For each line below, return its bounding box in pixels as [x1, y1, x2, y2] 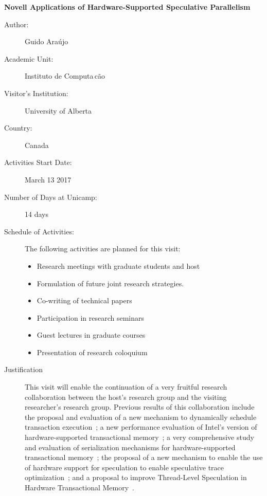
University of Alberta [25, 105, 92, 116]
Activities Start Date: [4, 157, 72, 168]
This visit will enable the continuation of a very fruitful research [25, 381, 227, 392]
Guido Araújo [25, 36, 68, 47]
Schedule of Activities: [4, 226, 74, 236]
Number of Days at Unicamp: [4, 191, 97, 202]
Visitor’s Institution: [4, 87, 68, 98]
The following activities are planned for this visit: [25, 243, 181, 254]
